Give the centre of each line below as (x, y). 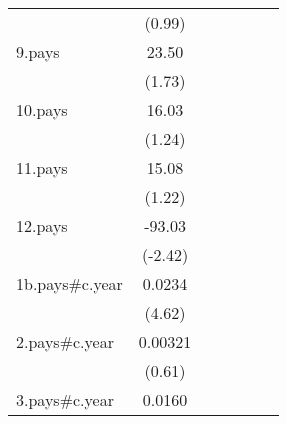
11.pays (42, 167)
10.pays (42, 109)
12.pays (42, 225)
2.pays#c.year (65, 341)
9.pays (38, 51)
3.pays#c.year (65, 399)
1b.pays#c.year (69, 283)
